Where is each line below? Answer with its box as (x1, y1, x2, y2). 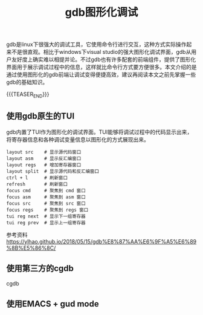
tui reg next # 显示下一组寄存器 (6, 213, 86, 219)
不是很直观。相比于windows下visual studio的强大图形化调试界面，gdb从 (11, 48, 192, 56)
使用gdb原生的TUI (6, 111, 75, 122)
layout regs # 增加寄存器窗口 (6, 161, 82, 168)
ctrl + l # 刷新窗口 (6, 175, 68, 181)
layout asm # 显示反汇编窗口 (6, 155, 82, 161)
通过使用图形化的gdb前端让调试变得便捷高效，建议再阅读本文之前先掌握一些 (6, 71, 196, 79)
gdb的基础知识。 (6, 79, 48, 86)
